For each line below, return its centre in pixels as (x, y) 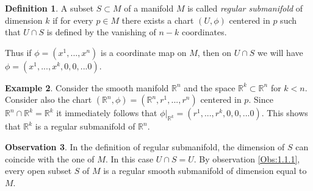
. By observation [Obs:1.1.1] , (247, 158)
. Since (261, 99)
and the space (210, 87)
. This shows (285, 113)
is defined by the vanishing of (101, 32)
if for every (73, 20)
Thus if (18, 52)
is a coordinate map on (144, 52)
